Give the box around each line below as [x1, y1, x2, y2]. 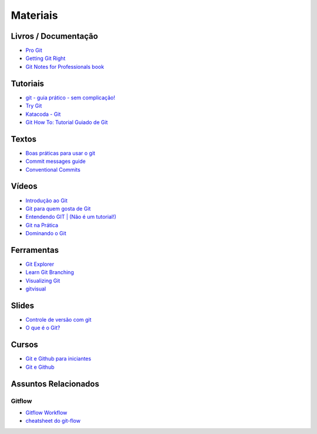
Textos [11, 134, 37, 144]
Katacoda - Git [25, 111, 61, 118]
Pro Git [25, 47, 42, 54]
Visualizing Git [25, 277, 60, 284]
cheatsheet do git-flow [25, 418, 81, 425]
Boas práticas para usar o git [25, 149, 96, 156]
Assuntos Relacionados [11, 379, 100, 389]
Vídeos [11, 181, 38, 191]
